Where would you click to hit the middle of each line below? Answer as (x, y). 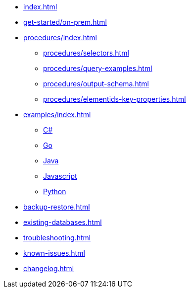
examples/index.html (57, 114)
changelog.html (49, 268)
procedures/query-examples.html (98, 68)
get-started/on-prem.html (65, 22)
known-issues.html (54, 253)
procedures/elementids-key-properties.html (115, 99)
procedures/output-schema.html (96, 84)
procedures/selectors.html (86, 53)
